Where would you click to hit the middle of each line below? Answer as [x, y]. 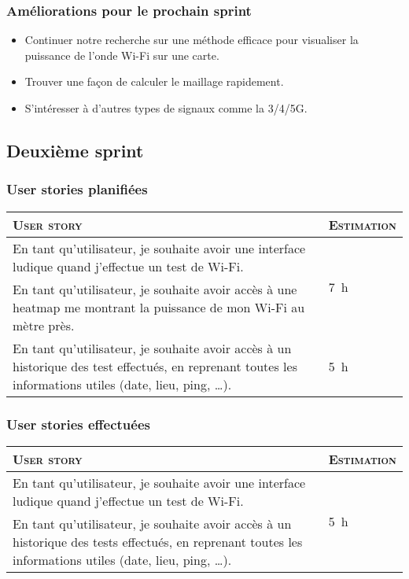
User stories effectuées [78, 424]
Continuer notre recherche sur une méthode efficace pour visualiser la [192, 40]
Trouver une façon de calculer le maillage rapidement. [154, 81]
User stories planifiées [77, 189]
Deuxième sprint [75, 150]
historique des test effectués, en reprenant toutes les [155, 366]
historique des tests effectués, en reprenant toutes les [158, 541]
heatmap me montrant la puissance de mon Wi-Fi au [159, 307]
